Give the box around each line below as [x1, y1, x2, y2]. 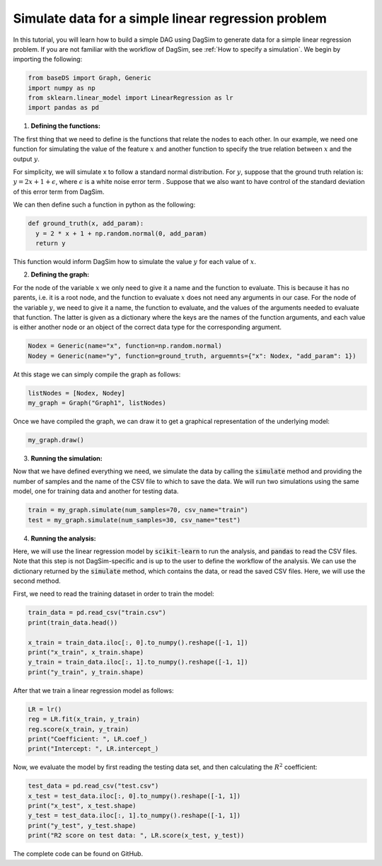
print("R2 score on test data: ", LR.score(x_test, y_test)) [28, 831, 245, 840]
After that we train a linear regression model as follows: [13, 686, 174, 695]
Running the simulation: [30, 454, 103, 463]
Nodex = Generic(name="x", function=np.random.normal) [28, 342, 222, 350]
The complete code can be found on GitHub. [13, 850, 144, 858]
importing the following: [13, 55, 83, 64]
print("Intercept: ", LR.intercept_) [28, 745, 159, 753]
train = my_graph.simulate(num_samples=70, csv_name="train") [28, 506, 248, 514]
